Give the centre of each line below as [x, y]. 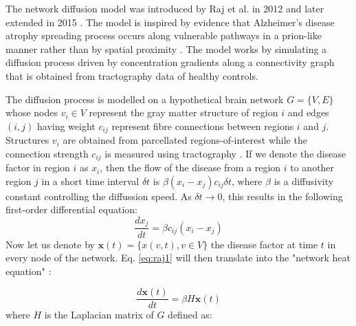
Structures [27, 140]
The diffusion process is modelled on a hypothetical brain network [145, 99]
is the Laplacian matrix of [99, 315]
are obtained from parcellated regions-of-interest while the [185, 140]
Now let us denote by [50, 244]
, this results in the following [282, 196]
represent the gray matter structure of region [183, 112]
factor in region [38, 167]
